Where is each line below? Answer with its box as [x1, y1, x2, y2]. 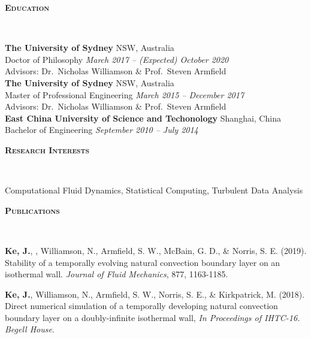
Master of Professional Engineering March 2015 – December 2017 [5, 88, 244, 101]
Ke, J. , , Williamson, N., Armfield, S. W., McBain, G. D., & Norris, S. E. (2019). [5, 244, 307, 256]
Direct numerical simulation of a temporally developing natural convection [5, 299, 278, 312]
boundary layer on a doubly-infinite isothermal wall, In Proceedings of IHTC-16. [5, 311, 300, 323]
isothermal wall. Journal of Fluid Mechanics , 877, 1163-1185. [5, 268, 228, 280]
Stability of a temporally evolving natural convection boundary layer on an [5, 256, 280, 268]
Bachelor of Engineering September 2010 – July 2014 [5, 123, 198, 136]
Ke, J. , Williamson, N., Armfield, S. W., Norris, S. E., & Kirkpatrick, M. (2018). [5, 287, 305, 300]
